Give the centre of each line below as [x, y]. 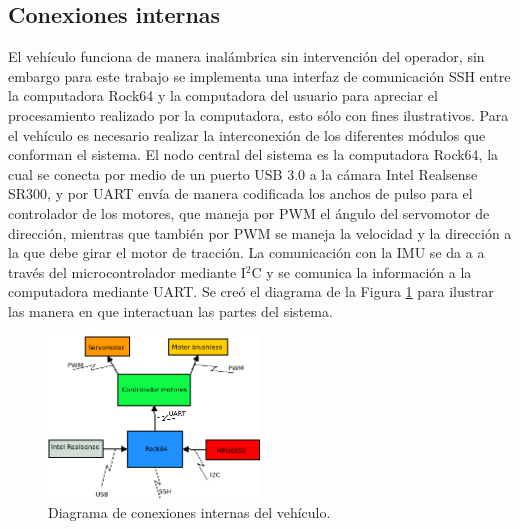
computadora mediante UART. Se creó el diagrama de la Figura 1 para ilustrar [251, 291]
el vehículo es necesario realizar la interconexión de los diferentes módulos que [247, 134]
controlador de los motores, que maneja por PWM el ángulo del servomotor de [249, 212]
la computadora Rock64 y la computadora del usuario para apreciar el [223, 95]
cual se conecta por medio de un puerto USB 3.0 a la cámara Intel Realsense [243, 173]
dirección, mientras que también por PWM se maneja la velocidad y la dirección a [260, 232]
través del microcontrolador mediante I [127, 271]
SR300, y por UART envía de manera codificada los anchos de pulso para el [240, 193]
